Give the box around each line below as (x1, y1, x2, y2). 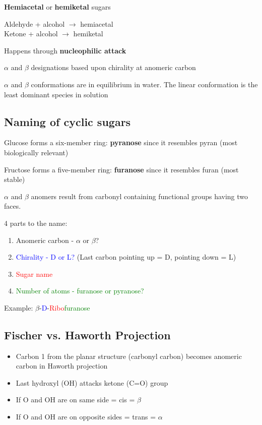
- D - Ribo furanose (39, 302, 90, 313)
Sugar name (16, 268, 53, 279)
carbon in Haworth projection (16, 360, 108, 371)
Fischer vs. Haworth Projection (4, 327, 171, 342)
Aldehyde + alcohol (4, 18, 65, 29)
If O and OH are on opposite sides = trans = (16, 411, 156, 422)
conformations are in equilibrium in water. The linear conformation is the (31, 79, 258, 89)
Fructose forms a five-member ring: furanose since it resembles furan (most (4, 164, 239, 174)
